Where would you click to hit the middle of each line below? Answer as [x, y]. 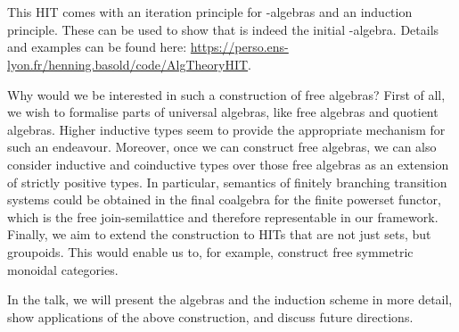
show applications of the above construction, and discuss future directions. [210, 316]
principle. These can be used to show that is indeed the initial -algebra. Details [223, 29]
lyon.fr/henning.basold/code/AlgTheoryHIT [128, 64]
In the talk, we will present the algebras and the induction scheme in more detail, [230, 299]
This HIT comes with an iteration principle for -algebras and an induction [210, 12]
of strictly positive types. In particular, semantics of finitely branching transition [227, 182]
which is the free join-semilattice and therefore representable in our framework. [223, 216]
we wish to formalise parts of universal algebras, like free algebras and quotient [223, 112]
